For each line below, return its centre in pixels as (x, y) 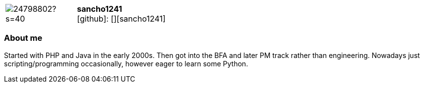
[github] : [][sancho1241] (121, 19)
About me (23, 38)
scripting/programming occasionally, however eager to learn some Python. (126, 63)
